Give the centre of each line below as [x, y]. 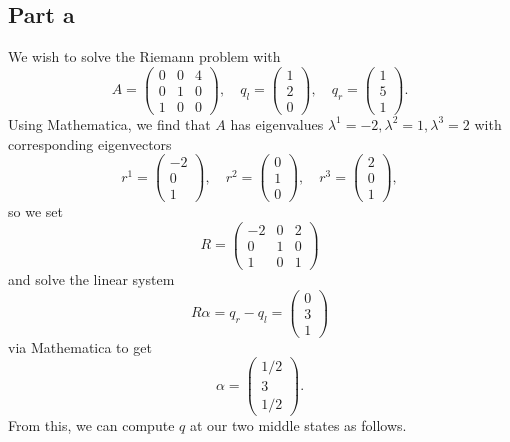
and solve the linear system [91, 279]
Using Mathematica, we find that [109, 123]
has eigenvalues [277, 123]
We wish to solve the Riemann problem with [144, 56]
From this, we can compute [91, 424]
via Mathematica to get [80, 346]
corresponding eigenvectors [90, 143]
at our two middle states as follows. [298, 424]
